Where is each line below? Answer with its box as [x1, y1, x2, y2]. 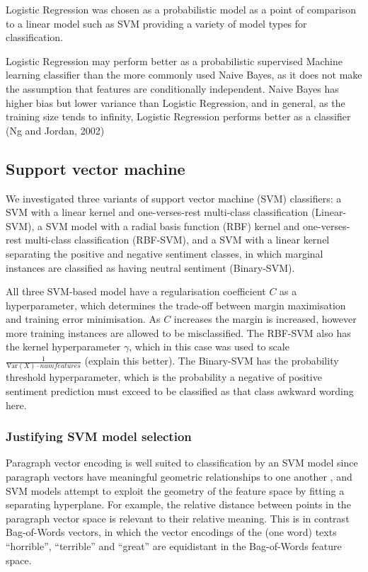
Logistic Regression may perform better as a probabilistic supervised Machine [6, 53, 343, 68]
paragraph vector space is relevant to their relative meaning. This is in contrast [6, 510, 350, 525]
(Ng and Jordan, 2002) [6, 122, 105, 137]
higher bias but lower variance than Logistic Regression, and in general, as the [6, 95, 345, 110]
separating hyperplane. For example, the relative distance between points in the [6, 497, 351, 512]
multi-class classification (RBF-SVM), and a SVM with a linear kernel [25, 232, 330, 247]
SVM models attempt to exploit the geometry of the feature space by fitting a [6, 483, 345, 498]
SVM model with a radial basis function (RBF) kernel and [45, 218, 300, 233]
